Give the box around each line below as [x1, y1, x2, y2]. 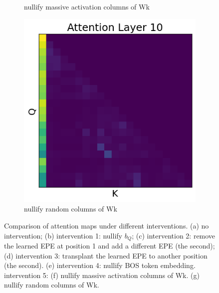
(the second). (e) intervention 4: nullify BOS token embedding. [4, 260, 196, 270]
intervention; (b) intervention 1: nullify [4, 230, 122, 240]
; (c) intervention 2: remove [132, 230, 216, 240]
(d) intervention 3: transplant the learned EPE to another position [4, 250, 208, 260]
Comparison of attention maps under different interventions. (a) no [4, 220, 209, 231]
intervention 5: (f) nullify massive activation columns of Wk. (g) [4, 269, 200, 280]
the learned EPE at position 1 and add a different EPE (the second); [4, 240, 215, 251]
